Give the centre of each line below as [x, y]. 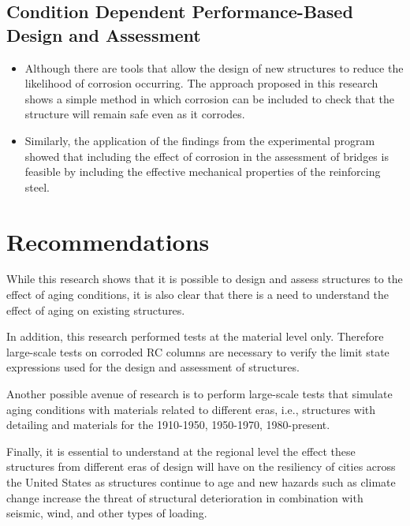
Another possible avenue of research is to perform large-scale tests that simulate [199, 394]
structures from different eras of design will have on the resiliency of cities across [201, 466]
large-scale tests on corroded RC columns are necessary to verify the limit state [198, 351]
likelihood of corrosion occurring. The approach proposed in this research [201, 83]
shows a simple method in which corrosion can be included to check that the [209, 98]
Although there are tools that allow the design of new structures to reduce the [214, 67]
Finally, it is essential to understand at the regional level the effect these [181, 451]
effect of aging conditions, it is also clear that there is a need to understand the [198, 295]
